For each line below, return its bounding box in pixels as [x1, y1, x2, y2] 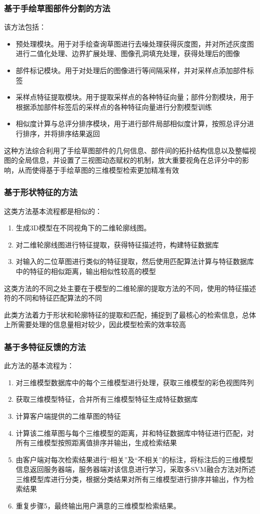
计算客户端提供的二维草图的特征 [15, 410, 121, 421]
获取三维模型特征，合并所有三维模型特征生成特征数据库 [15, 394, 198, 404]
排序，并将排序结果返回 [22, 128, 100, 138]
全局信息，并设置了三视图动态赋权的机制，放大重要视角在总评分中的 [17, 155, 242, 165]
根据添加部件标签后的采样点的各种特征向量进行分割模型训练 [15, 101, 212, 112]
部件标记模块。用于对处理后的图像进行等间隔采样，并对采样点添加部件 [15, 65, 247, 75]
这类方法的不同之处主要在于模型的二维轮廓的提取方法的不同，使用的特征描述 [4, 283, 256, 293]
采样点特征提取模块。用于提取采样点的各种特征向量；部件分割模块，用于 [15, 92, 254, 102]
